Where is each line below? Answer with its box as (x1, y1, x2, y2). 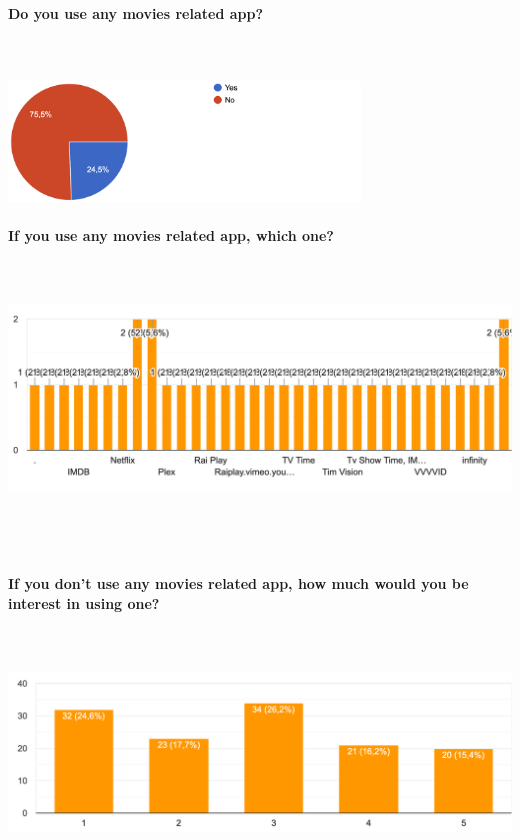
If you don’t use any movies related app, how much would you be (8, 573, 469, 594)
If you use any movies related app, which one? (8, 225, 334, 246)
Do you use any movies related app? (8, 2, 264, 23)
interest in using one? (8, 592, 160, 613)
